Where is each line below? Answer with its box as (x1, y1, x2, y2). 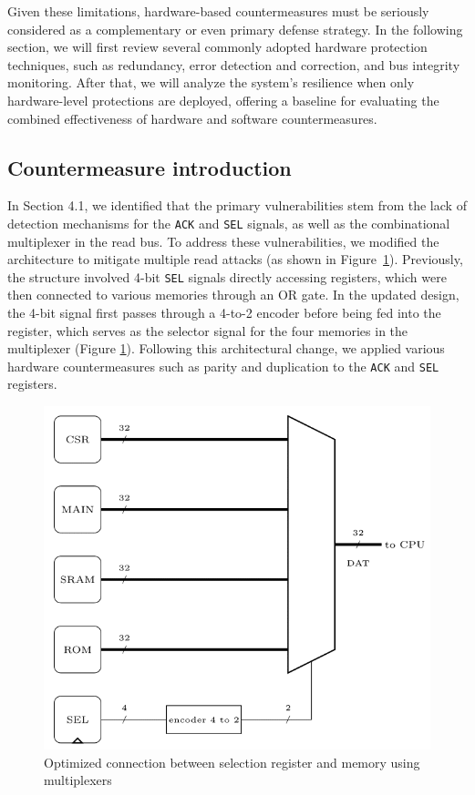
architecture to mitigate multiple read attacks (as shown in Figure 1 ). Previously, (7, 250, 463, 269)
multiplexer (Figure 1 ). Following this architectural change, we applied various (7, 339, 445, 358)
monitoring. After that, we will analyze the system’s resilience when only (7, 73, 415, 92)
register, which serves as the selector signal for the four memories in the (7, 321, 408, 340)
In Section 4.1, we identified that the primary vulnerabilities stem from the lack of (7, 196, 467, 215)
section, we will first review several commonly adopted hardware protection (7, 37, 428, 56)
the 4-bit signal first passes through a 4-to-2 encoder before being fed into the (7, 303, 441, 322)
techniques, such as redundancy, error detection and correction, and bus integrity (7, 55, 460, 74)
